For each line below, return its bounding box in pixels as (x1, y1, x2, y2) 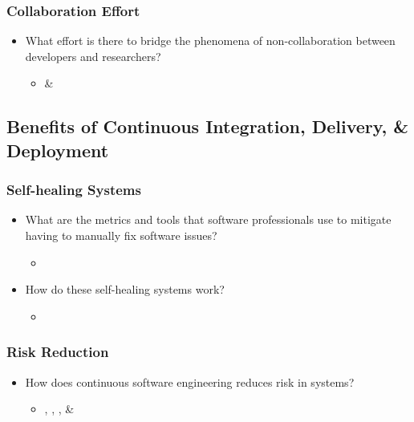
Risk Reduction (6, 342, 109, 362)
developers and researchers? (25, 47, 161, 64)
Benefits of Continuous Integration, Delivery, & (6, 114, 408, 139)
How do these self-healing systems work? (25, 281, 225, 298)
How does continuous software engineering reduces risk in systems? (25, 373, 355, 390)
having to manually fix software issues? (25, 226, 217, 243)
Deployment (6, 137, 109, 162)
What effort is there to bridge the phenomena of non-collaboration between (25, 32, 396, 49)
